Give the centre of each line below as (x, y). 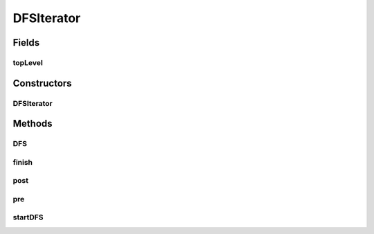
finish (23, 162)
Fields (26, 43)
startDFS (28, 217)
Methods (33, 124)
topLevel (28, 62)
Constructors (42, 83)
